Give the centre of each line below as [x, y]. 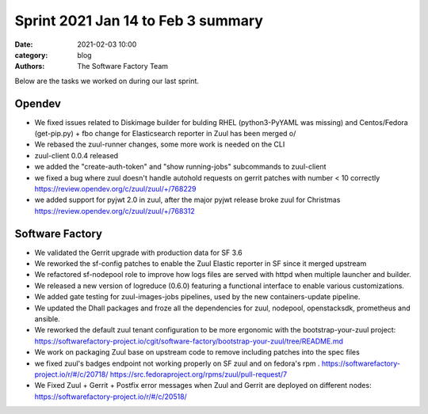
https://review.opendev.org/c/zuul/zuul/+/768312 [115, 211]
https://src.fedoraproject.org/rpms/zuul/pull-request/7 [199, 374]
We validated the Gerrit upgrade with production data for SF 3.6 [138, 253]
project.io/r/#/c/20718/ [71, 374]
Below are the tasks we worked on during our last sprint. [107, 81]
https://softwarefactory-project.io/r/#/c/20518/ [111, 397]
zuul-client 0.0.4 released [76, 155]
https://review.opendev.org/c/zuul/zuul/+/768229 [115, 188]
